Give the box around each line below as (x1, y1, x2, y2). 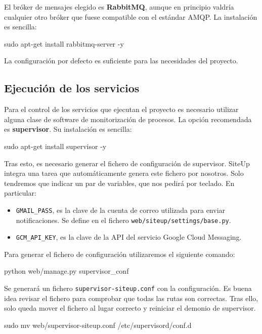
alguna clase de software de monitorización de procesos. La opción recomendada (4, 114, 252, 124)
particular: (4, 188, 36, 198)
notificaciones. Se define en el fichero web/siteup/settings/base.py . (16, 214, 231, 225)
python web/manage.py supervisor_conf (4, 266, 129, 276)
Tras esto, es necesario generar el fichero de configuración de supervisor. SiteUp (4, 158, 250, 168)
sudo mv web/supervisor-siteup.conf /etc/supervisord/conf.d (4, 319, 192, 330)
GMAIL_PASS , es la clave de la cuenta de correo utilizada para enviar (16, 204, 226, 215)
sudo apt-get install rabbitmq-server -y (4, 38, 124, 49)
